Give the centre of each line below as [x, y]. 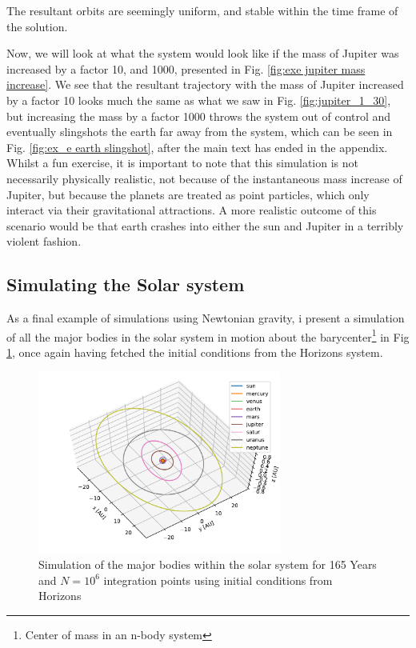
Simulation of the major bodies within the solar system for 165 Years [208, 564]
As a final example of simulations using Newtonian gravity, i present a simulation [206, 318]
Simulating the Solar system [126, 284]
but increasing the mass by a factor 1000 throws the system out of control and [199, 116]
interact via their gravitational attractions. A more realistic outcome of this [192, 210]
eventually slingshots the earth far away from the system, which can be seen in [200, 132]
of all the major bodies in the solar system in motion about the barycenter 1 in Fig [208, 335]
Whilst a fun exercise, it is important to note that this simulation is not [182, 163]
